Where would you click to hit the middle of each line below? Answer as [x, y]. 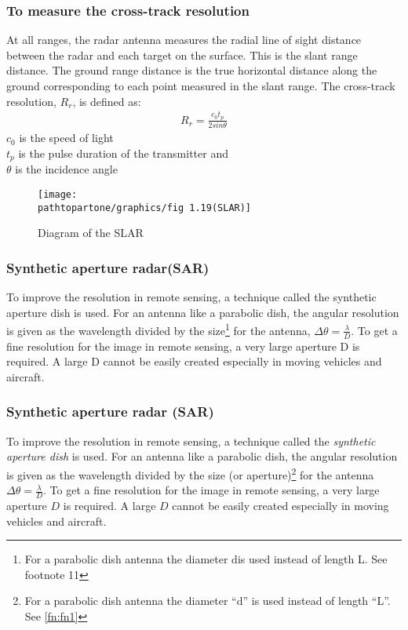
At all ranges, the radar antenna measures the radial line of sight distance [184, 40]
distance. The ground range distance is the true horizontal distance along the [192, 70]
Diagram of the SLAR [91, 233]
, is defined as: [107, 101]
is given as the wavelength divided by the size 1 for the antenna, [158, 329]
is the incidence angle [66, 169]
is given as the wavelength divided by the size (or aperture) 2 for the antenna [190, 473]
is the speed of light [66, 138]
